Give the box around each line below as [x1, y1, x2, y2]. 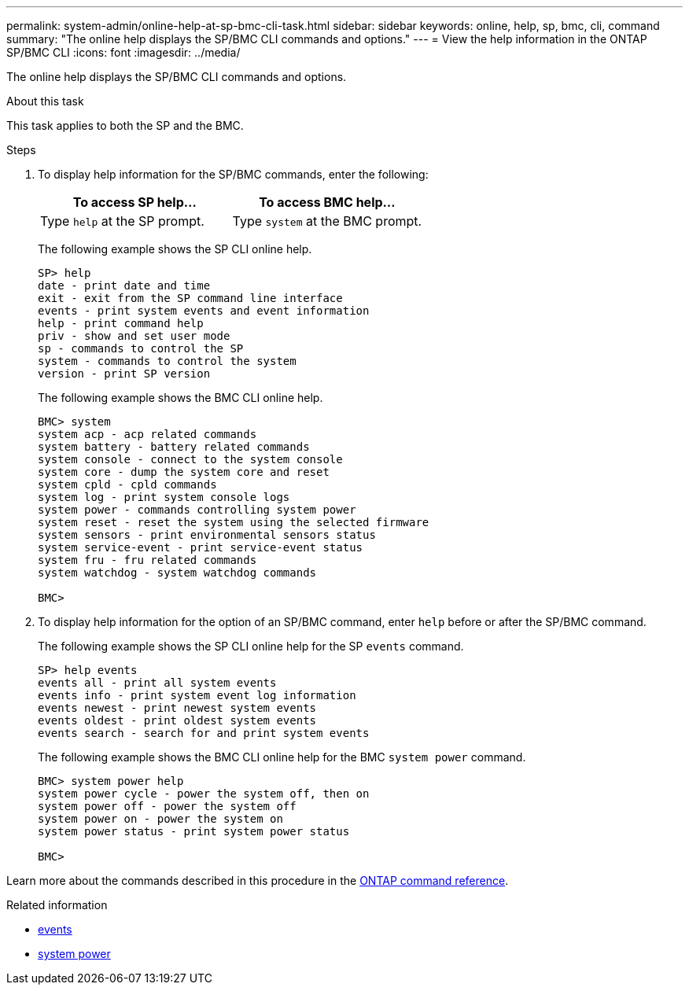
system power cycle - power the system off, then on [38, 787, 370, 800]
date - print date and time [38, 279, 211, 292]
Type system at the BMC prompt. [232, 213, 422, 229]
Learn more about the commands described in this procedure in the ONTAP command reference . [6, 874, 509, 887]
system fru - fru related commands [38, 554, 257, 566]
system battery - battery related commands [38, 440, 310, 453]
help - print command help [38, 317, 204, 330]
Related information [6, 898, 108, 912]
